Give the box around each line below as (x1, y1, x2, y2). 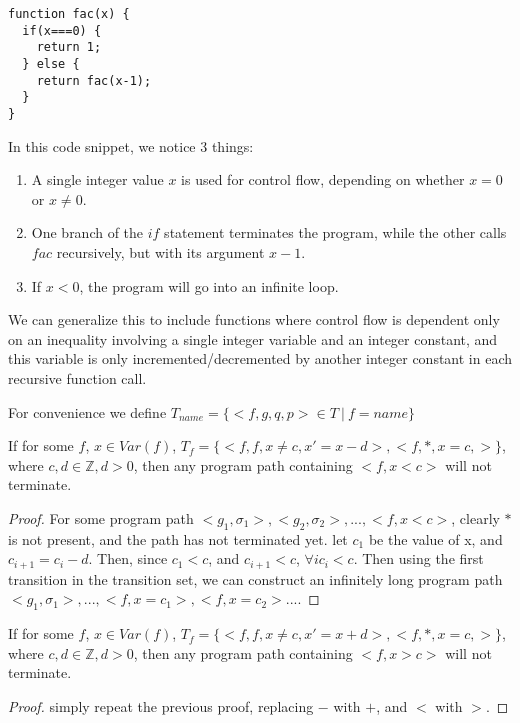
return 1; (36, 40, 102, 55)
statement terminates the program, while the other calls (164, 222, 507, 243)
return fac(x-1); (36, 73, 152, 88)
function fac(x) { (8, 7, 130, 21)
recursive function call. (8, 367, 147, 388)
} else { (22, 56, 80, 71)
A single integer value (31, 169, 164, 190)
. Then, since (88, 548, 168, 569)
